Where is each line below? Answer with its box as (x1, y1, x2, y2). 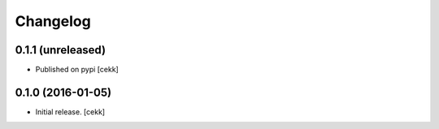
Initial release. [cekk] (35, 106, 106, 117)
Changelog (15, 12, 91, 30)
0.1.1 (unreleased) (15, 43, 106, 57)
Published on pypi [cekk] (35, 65, 120, 75)
